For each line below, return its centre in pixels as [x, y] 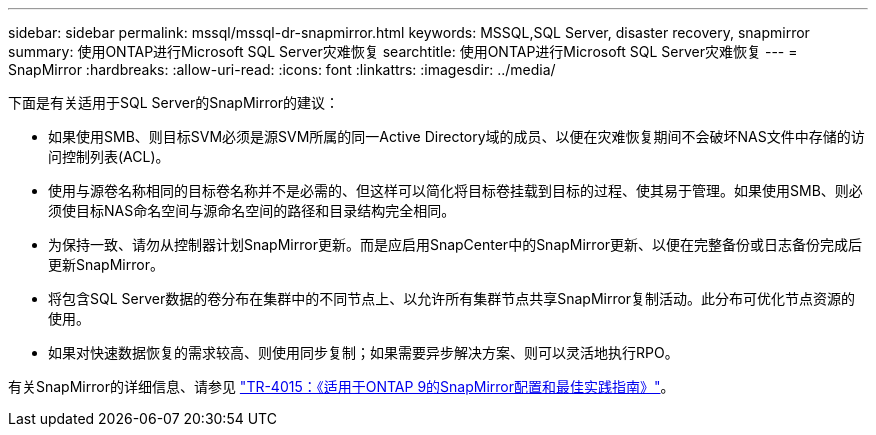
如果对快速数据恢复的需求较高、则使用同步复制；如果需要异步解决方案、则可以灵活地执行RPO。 [363, 352]
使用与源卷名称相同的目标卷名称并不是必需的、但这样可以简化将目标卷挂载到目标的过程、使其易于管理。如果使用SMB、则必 [455, 190]
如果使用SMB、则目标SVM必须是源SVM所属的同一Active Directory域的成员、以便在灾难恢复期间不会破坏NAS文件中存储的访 [456, 136]
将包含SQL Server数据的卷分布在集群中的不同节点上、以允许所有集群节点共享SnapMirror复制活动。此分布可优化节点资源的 [452, 298]
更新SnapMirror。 [106, 264]
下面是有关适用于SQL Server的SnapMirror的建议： [174, 102]
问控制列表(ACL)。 [109, 156]
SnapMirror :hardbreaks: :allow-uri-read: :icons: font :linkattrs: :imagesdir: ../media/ [282, 69]
